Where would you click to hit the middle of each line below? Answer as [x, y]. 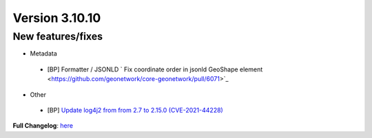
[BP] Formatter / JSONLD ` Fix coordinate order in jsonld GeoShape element [155, 69]
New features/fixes [58, 36]
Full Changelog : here [43, 126]
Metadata [44, 54]
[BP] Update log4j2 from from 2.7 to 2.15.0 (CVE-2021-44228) [135, 110]
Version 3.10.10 [57, 18]
